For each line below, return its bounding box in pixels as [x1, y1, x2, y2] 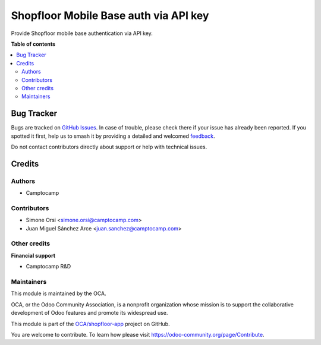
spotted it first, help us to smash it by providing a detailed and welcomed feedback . [11, 132, 215, 140]
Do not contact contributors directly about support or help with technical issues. [11, 143, 207, 150]
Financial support [11, 252, 56, 259]
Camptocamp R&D [26, 263, 71, 270]
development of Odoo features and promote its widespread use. [11, 309, 168, 316]
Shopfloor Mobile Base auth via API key [11, 9, 209, 22]
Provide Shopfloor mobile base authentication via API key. [11, 30, 153, 37]
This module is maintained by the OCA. [11, 290, 106, 297]
